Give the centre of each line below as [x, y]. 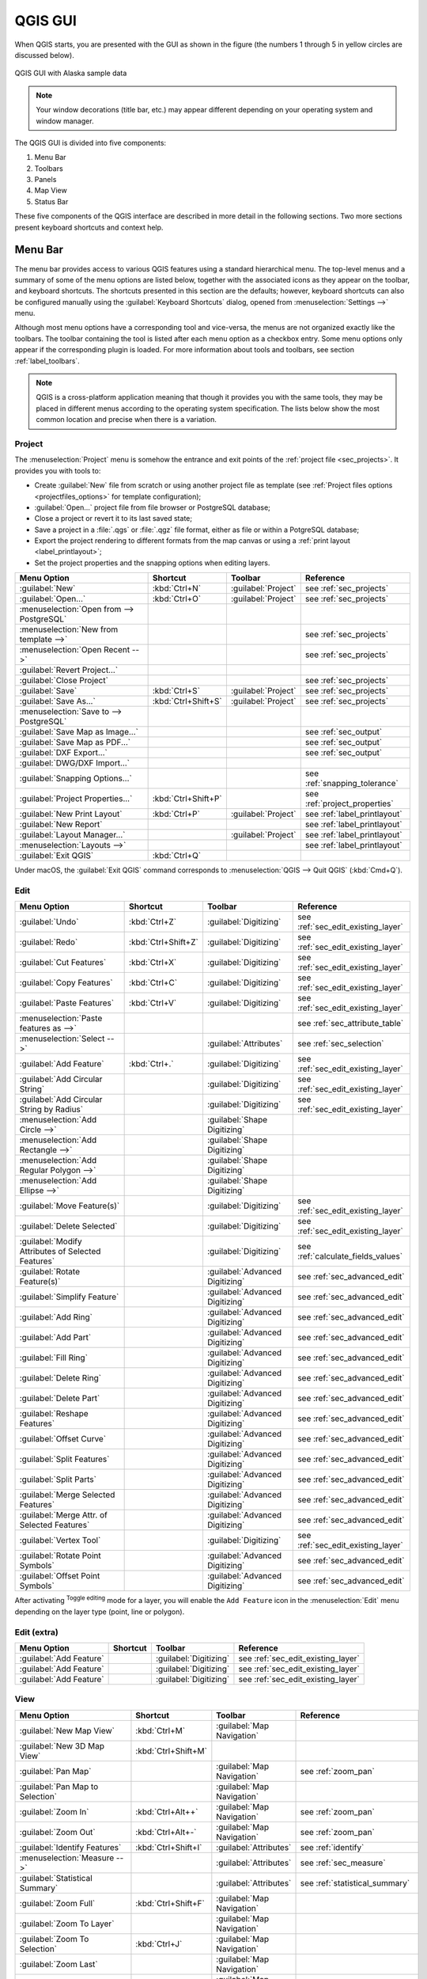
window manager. [65, 121]
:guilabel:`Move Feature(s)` [70, 1206]
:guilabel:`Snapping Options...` [76, 778]
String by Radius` [51, 1110]
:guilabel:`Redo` [49, 942]
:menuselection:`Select [62, 1039]
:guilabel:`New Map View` [67, 1730]
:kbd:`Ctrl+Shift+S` [187, 701]
